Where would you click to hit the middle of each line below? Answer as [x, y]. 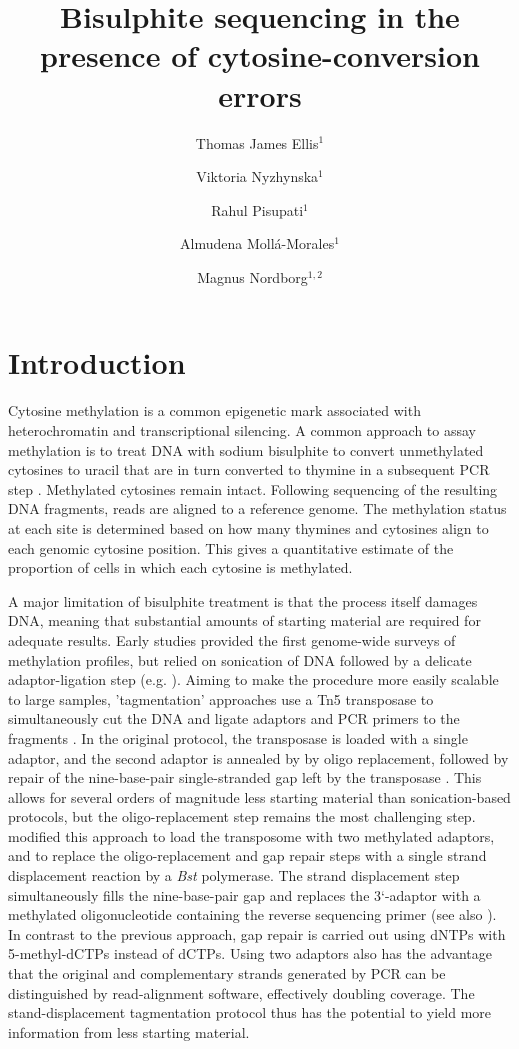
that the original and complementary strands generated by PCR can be [227, 973]
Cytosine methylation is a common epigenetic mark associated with [214, 410]
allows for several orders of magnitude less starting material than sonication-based [259, 796]
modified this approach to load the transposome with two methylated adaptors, [251, 835]
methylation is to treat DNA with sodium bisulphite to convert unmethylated [246, 449]
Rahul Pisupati [257, 209]
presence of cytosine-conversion [260, 55]
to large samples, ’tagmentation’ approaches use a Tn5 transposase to [221, 698]
